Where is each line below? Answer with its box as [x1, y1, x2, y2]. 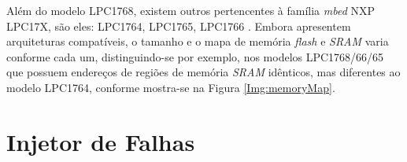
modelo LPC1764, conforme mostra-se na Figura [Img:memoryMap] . [6, 79, 335, 95]
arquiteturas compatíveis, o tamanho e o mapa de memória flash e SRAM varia [6, 33, 389, 50]
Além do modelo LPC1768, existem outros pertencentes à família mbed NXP [6, 2, 376, 18]
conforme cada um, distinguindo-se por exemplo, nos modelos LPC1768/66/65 [6, 48, 384, 64]
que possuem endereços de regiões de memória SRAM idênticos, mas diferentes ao [6, 64, 401, 80]
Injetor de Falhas [6, 125, 195, 157]
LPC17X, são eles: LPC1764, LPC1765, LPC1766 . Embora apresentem [6, 17, 351, 34]
